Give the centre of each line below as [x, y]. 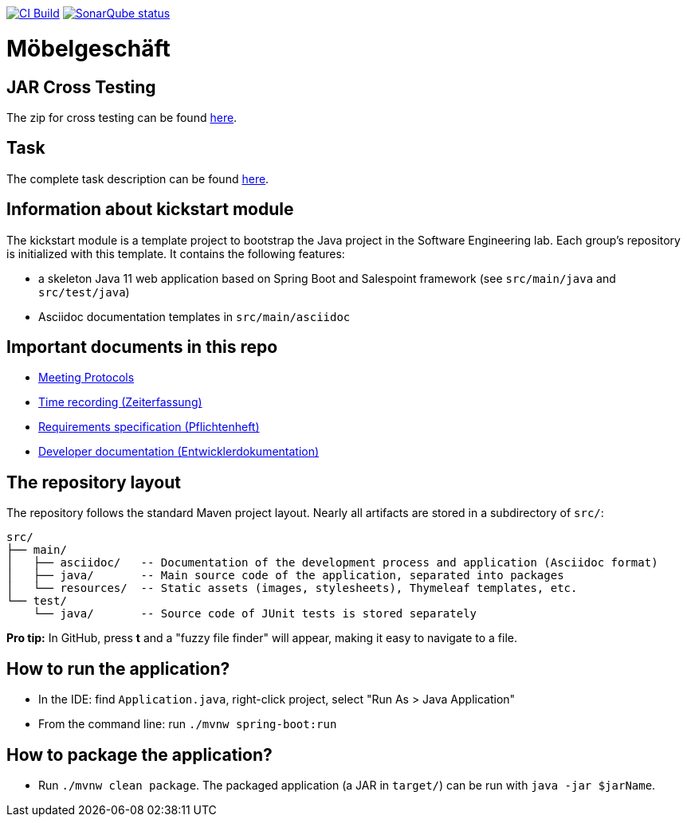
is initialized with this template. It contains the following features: [176, 253]
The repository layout [94, 482]
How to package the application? [139, 754]
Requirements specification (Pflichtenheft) [149, 427]
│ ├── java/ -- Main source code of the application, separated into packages [285, 576]
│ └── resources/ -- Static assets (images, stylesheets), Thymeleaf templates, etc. [292, 588]
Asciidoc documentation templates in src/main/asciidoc [194, 316]
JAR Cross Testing [81, 87]
